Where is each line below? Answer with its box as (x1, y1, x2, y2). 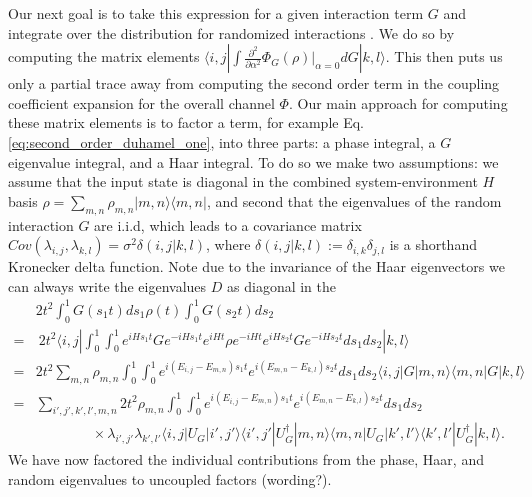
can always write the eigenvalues (8, 275, 207, 296)
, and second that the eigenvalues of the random (206, 190, 502, 211)
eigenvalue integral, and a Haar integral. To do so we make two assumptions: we (8, 151, 499, 172)
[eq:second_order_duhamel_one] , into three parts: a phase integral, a (8, 131, 436, 152)
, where (205, 234, 251, 255)
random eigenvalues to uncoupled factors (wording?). (8, 468, 332, 489)
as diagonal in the (227, 275, 336, 296)
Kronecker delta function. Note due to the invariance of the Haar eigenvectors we (8, 256, 505, 277)
